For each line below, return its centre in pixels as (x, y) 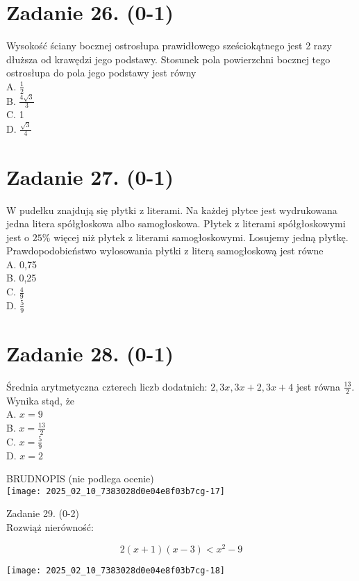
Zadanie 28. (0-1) (90, 353)
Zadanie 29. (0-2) (43, 513)
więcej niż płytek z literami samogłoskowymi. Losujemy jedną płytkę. (201, 237)
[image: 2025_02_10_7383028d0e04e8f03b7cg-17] (116, 491)
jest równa (318, 386)
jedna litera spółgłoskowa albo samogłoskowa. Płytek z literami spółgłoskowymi (176, 223)
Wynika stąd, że (41, 400)
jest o (18, 237)
